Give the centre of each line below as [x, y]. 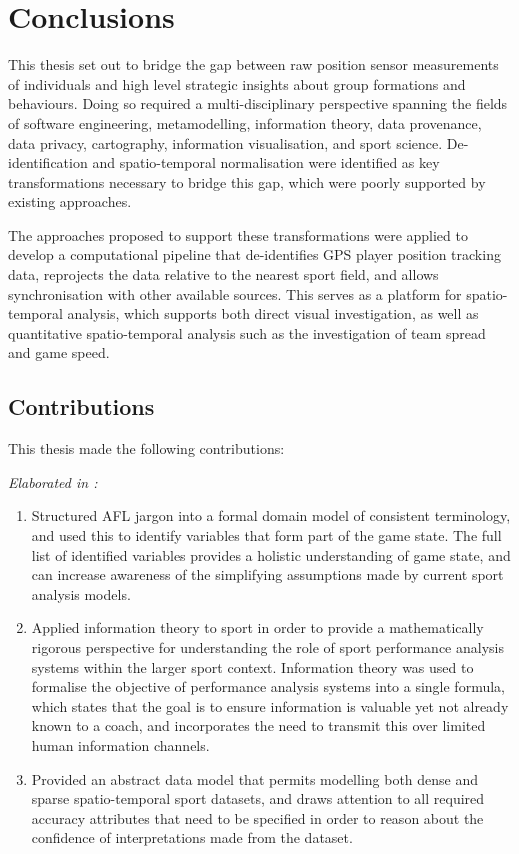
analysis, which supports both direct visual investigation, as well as [273, 313]
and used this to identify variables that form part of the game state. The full [266, 535]
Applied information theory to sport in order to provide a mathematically [257, 627]
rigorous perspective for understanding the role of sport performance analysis [267, 646]
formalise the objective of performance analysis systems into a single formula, [268, 686]
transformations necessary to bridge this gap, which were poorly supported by [247, 181]
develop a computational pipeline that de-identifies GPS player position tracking [254, 254]
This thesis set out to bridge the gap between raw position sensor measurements [253, 64]
